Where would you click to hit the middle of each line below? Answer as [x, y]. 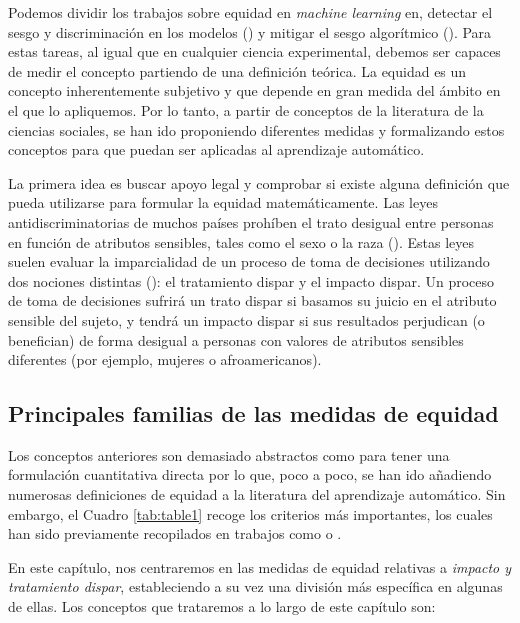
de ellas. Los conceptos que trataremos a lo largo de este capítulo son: [222, 606]
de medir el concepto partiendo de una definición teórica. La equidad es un [237, 70]
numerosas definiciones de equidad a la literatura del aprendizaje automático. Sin [257, 494]
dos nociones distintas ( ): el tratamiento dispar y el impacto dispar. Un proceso [251, 280]
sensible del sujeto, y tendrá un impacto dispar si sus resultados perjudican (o [246, 319]
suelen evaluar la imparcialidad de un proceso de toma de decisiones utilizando [249, 261]
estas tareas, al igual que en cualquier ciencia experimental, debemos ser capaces [254, 51]
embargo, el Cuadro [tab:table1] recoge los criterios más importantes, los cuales [250, 513]
